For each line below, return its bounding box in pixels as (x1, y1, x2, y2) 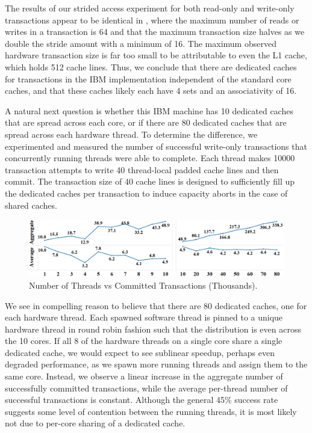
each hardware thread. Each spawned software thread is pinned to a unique (5, 311, 283, 324)
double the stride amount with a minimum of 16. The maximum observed (5, 37, 276, 49)
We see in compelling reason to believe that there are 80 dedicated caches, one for (5, 299, 307, 312)
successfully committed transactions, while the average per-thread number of (5, 381, 288, 394)
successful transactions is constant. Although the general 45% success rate (5, 393, 278, 406)
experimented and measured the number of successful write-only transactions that (5, 140, 307, 152)
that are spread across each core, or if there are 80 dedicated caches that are (5, 116, 287, 129)
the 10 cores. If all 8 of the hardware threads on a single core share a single (5, 334, 282, 347)
